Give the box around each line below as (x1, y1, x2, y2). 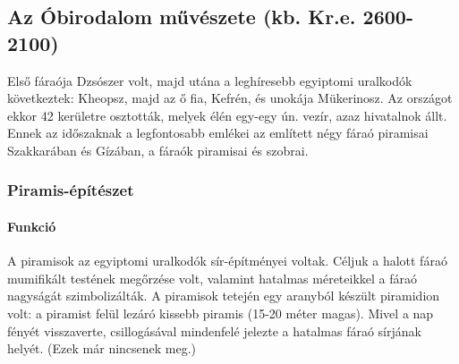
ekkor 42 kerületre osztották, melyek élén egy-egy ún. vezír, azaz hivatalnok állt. (7, 106, 447, 124)
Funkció (7, 217, 56, 235)
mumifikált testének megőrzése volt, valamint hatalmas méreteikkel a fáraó (7, 268, 418, 287)
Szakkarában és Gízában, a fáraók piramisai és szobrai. (7, 140, 309, 159)
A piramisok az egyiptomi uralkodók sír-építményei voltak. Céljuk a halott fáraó (7, 251, 447, 270)
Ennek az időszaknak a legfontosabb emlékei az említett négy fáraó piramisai (7, 123, 429, 142)
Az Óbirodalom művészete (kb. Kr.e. (7, 3, 356, 30)
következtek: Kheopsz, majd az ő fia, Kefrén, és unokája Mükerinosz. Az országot (7, 89, 453, 107)
